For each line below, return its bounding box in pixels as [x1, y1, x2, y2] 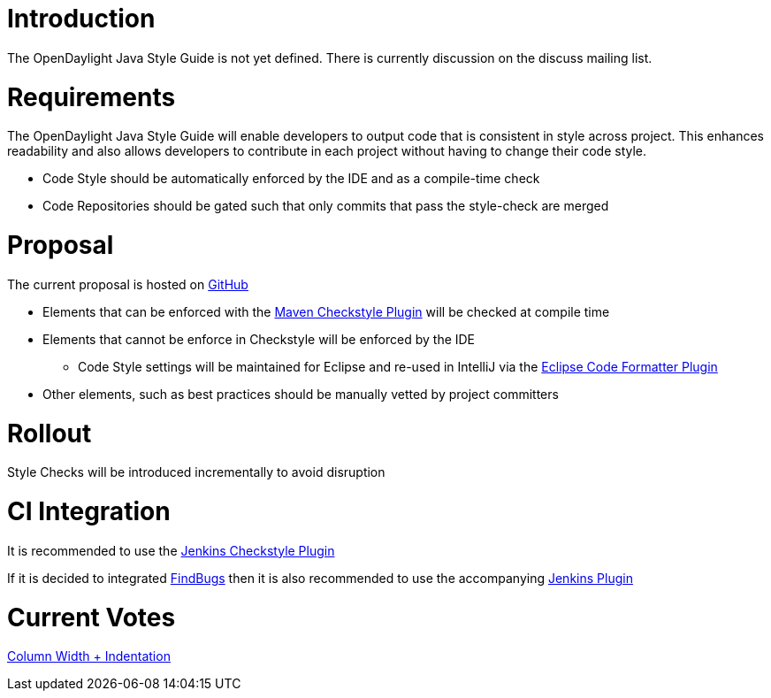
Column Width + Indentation [7, 648, 171, 664]
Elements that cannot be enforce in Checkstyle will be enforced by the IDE [42, 331, 476, 347]
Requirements [7, 81, 176, 112]
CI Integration [7, 496, 171, 526]
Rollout [7, 418, 92, 449]
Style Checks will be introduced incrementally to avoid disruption [7, 464, 385, 480]
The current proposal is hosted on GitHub [7, 276, 248, 292]
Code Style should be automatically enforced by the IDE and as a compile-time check [42, 171, 540, 187]
